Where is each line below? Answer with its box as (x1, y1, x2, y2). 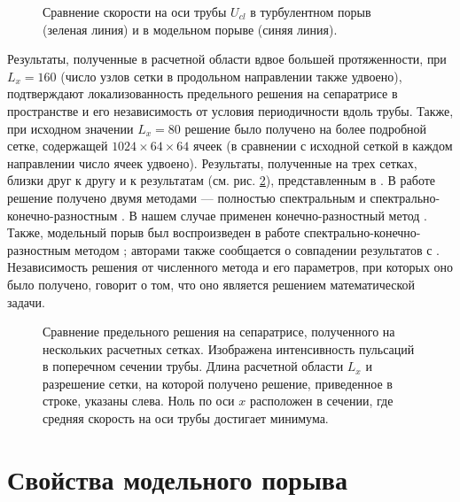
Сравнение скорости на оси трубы (43, 3, 227, 20)
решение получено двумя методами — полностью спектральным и (7, 188, 366, 206)
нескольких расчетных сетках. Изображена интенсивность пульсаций (43, 339, 415, 358)
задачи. (7, 292, 45, 311)
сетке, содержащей (7, 136, 108, 155)
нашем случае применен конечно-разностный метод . (141, 205, 427, 224)
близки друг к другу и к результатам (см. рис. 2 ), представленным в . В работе (7, 171, 436, 189)
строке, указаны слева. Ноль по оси (43, 391, 235, 410)
